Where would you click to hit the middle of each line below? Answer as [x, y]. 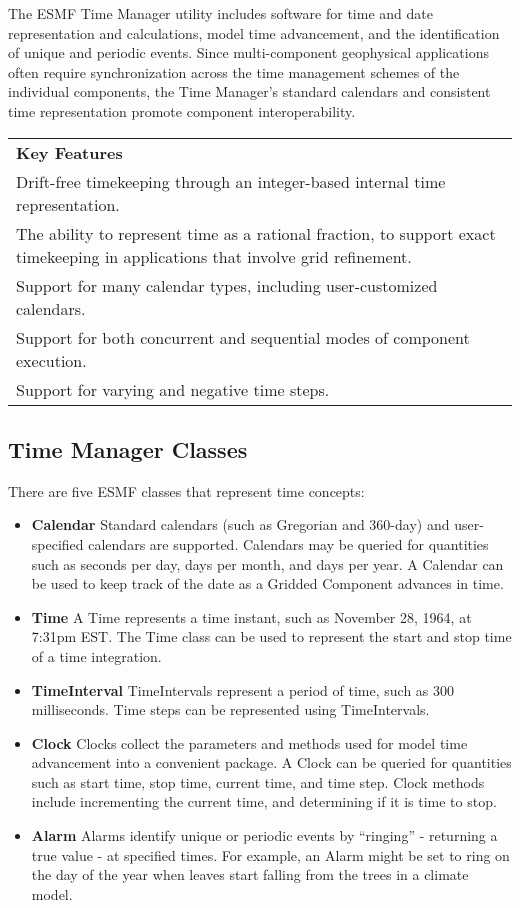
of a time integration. [96, 655]
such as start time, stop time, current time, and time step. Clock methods [258, 781]
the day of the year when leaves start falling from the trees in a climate [250, 874]
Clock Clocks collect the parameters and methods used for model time [249, 742]
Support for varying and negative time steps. [173, 389]
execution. [51, 360]
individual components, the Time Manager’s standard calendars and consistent [249, 91]
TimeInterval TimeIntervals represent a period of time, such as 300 [243, 689]
